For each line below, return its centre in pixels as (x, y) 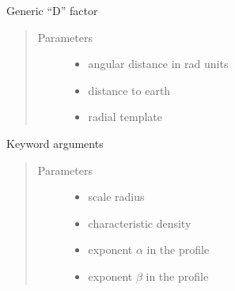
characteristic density (140, 223)
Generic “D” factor (52, 10)
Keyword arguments (55, 143)
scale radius (116, 197)
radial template (125, 117)
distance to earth (129, 90)
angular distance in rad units (158, 64)
